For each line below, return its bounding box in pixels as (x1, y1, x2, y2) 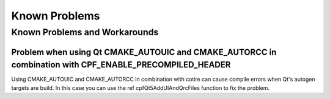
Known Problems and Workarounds (11, 27, 159, 38)
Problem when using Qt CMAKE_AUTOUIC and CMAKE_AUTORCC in (11, 47, 277, 57)
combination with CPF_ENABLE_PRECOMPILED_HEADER (11, 60, 231, 70)
